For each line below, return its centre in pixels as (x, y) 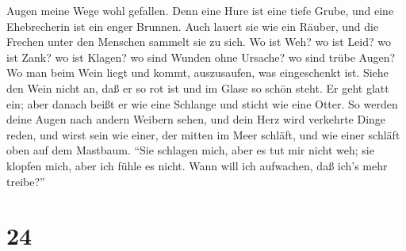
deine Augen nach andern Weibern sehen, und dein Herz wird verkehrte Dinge (196, 119)
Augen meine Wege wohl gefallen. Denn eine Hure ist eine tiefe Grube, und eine (200, 10)
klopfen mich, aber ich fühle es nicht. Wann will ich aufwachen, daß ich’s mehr (197, 165)
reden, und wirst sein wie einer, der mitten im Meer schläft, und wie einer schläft (203, 134)
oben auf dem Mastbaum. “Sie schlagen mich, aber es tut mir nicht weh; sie (190, 150)
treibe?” (26, 181)
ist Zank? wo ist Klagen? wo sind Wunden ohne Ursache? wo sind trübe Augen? (201, 57)
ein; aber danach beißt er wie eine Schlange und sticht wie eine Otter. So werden (202, 103)
